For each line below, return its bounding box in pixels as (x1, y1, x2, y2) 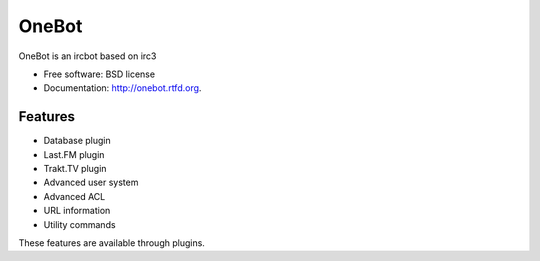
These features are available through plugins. (18, 236, 205, 249)
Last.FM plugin (43, 148, 105, 160)
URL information (43, 205, 111, 217)
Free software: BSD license (43, 68, 155, 80)
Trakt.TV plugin (43, 163, 107, 175)
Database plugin (43, 135, 112, 147)
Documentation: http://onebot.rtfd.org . (43, 82, 202, 94)
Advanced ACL (43, 190, 106, 202)
